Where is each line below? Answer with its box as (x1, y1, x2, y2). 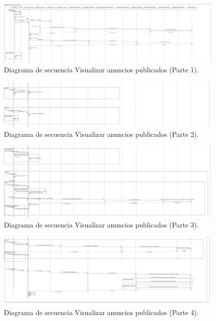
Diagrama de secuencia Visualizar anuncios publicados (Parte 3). (4, 219, 199, 229)
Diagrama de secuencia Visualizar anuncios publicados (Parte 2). (4, 128, 199, 139)
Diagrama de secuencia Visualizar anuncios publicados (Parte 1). (4, 64, 199, 75)
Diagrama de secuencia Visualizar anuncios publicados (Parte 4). (4, 307, 199, 317)
